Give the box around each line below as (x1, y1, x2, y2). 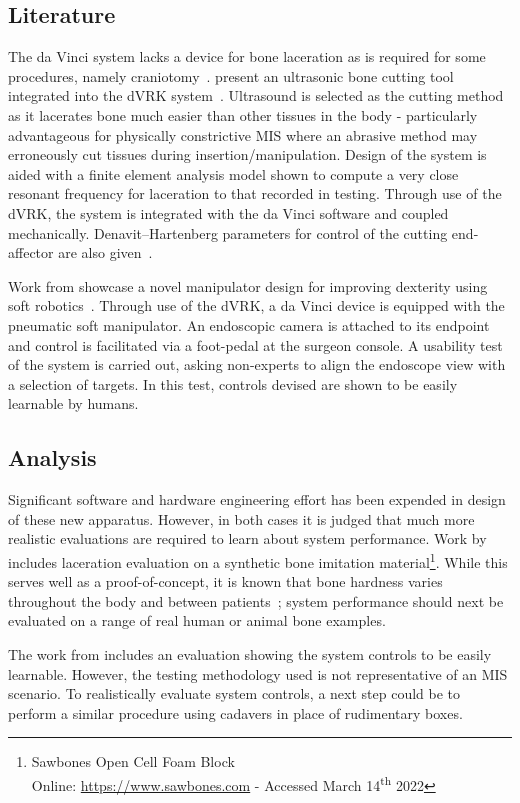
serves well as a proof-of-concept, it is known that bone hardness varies (8, 571, 443, 592)
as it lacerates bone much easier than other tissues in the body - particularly (8, 104, 478, 125)
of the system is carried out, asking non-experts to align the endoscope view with (8, 354, 506, 375)
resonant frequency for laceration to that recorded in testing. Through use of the (8, 183, 502, 204)
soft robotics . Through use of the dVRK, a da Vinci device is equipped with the (8, 295, 505, 316)
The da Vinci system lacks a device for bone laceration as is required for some (8, 46, 486, 67)
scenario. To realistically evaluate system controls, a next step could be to (8, 683, 461, 704)
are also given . (58, 242, 153, 263)
